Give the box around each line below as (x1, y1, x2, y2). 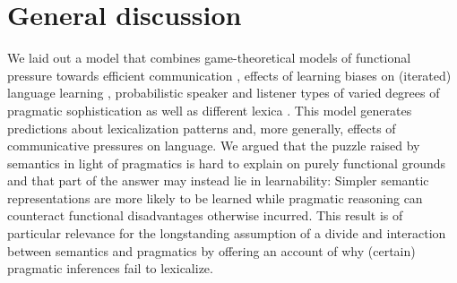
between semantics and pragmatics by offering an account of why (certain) (7, 241, 416, 260)
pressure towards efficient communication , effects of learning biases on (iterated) (7, 65, 452, 84)
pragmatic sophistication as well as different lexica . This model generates (7, 100, 412, 119)
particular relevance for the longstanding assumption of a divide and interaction (7, 224, 446, 243)
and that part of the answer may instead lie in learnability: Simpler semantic (7, 171, 429, 190)
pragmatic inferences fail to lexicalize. (7, 259, 213, 278)
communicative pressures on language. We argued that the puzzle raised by (7, 136, 420, 155)
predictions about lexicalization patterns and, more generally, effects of (7, 118, 396, 137)
